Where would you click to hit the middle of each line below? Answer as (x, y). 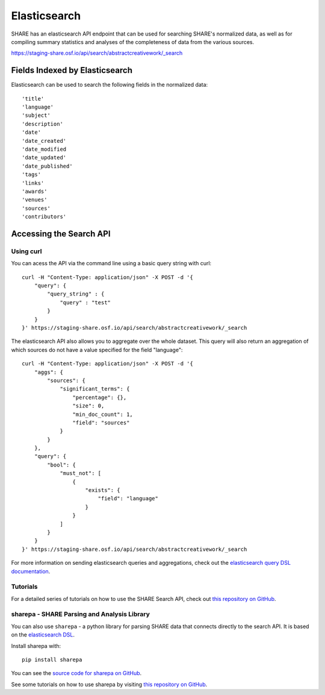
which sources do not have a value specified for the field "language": (97, 350)
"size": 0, (88, 406)
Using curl (26, 251)
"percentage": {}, (100, 397)
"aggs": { (48, 372)
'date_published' (47, 166)
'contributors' (44, 217)
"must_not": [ (81, 473)
